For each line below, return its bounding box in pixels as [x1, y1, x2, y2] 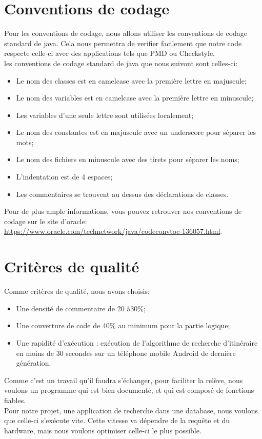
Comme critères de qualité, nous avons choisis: [4, 286, 150, 296]
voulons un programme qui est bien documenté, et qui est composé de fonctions [4, 385, 254, 395]
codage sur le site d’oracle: [4, 215, 87, 226]
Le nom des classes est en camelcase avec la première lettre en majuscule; [16, 75, 247, 86]
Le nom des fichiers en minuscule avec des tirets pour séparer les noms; [16, 154, 239, 165]
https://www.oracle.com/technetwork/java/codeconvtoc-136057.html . [4, 226, 223, 236]
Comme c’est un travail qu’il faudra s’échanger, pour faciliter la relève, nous [4, 374, 243, 385]
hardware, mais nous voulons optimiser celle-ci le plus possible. [4, 425, 201, 435]
